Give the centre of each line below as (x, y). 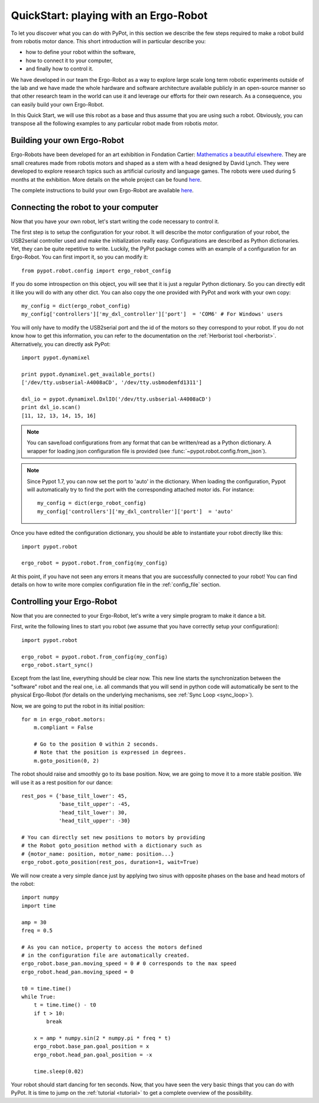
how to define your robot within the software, (81, 52)
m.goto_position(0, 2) (66, 761)
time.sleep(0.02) (58, 1071)
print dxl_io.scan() (51, 407)
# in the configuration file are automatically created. (106, 955)
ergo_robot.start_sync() (57, 665)
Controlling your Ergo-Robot (64, 602)
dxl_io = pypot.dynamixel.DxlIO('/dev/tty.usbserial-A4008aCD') (117, 399)
